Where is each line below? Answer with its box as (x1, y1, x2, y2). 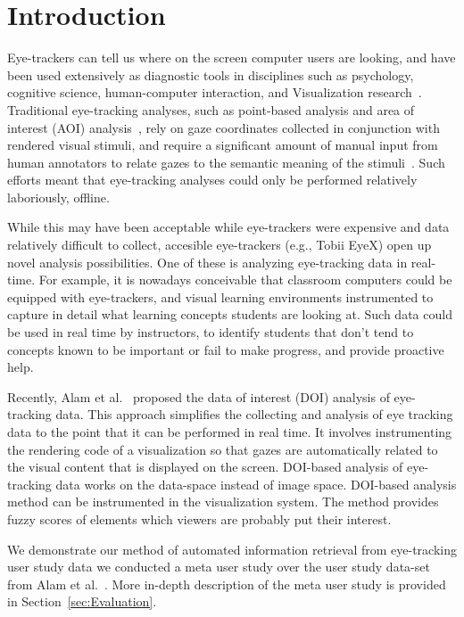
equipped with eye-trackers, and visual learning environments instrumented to (7, 287, 434, 306)
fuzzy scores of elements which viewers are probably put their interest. (7, 509, 392, 528)
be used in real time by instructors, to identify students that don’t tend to (7, 323, 414, 341)
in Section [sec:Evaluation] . (7, 592, 157, 611)
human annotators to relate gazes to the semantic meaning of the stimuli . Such (7, 152, 445, 171)
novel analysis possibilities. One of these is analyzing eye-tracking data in (7, 252, 408, 271)
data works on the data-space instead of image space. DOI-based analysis (55, 474, 457, 493)
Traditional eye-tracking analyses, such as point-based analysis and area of (7, 100, 415, 119)
